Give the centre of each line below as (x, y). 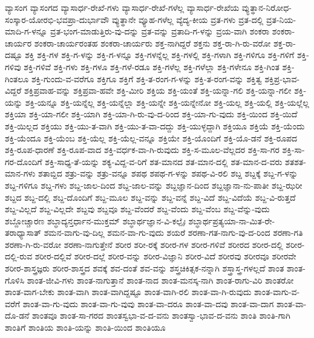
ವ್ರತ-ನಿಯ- (281, 19)
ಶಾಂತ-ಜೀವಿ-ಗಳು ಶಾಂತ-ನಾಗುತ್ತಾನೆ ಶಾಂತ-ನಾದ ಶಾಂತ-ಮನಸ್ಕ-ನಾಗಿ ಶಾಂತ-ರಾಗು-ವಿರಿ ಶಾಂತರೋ (160, 280)
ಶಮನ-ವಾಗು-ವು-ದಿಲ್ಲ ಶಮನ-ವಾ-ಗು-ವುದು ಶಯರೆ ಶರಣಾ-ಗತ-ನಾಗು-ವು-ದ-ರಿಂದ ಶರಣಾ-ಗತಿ (173, 232)
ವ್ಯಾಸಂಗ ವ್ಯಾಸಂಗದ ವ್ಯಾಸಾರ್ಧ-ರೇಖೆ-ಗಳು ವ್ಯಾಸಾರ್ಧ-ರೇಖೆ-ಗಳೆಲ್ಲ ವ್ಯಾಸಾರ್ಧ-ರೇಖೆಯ (122, 7)
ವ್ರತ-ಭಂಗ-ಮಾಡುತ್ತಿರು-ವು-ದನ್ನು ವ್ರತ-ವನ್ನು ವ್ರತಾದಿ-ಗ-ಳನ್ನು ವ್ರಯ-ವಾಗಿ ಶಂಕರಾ (160, 31)
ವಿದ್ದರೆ (13, 90)
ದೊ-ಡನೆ (17, 315)
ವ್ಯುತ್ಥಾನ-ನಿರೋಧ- (267, 7)
